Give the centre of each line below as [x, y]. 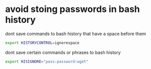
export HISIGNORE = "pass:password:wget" [47, 61]
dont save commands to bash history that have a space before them [76, 33]
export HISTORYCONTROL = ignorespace [42, 43]
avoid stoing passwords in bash [73, 9]
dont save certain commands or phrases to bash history [63, 52]
